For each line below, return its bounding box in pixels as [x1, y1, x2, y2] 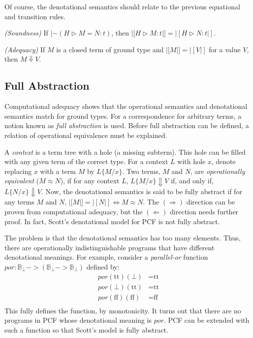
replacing [4, 166, 32, 176]
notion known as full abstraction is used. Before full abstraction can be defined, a [4, 120, 249, 131]
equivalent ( [4, 175, 39, 186]
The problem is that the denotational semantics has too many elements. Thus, [4, 233, 241, 243]
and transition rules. [4, 11, 65, 21]
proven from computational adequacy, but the [4, 206, 143, 216]
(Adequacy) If [4, 44, 45, 54]
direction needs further [170, 206, 239, 216]
